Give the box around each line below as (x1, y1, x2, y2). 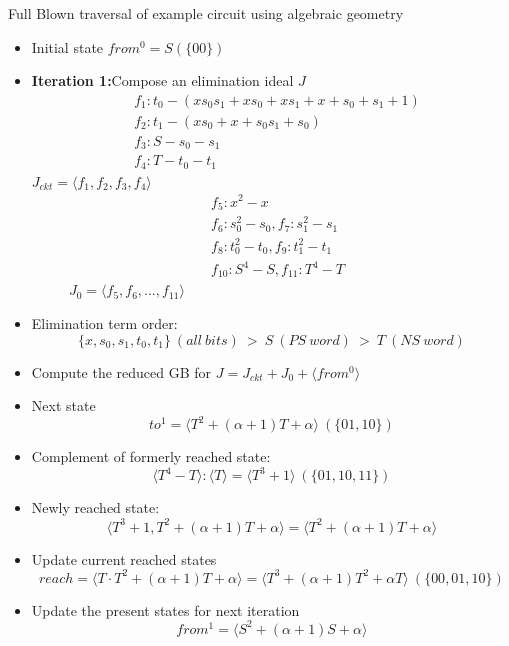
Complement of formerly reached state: (31, 446, 271, 467)
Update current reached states (31, 548, 217, 569)
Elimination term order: (31, 313, 178, 334)
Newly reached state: (31, 497, 160, 518)
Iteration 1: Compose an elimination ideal (31, 70, 294, 91)
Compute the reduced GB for (31, 361, 212, 382)
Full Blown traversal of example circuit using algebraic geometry (8, 3, 404, 23)
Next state (31, 395, 96, 416)
